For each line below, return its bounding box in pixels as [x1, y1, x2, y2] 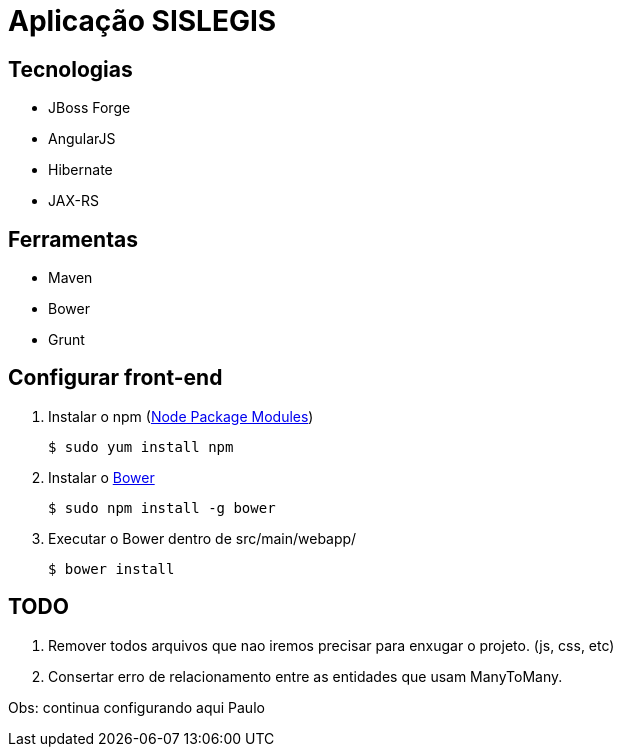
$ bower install [48, 560, 175, 577]
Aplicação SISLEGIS [8, 4, 277, 38]
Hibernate [48, 161, 113, 179]
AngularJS [48, 130, 116, 148]
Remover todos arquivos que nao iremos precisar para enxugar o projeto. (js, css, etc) [48, 636, 615, 654]
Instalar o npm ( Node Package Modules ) [48, 407, 314, 425]
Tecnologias [8, 56, 133, 82]
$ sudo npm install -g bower [48, 499, 276, 516]
